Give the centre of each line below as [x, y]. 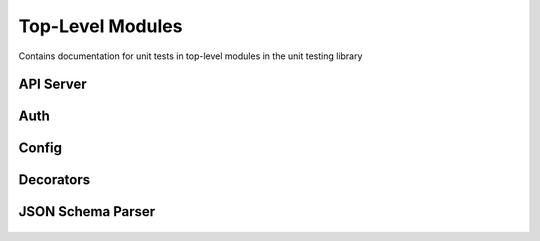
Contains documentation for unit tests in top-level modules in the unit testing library [190, 56]
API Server [52, 84]
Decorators [54, 180]
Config [40, 148]
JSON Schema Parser [87, 211]
